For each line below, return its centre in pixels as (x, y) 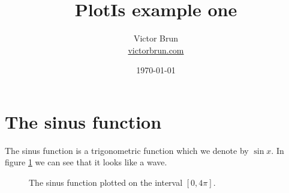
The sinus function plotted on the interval (106, 182)
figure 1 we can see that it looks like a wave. (86, 162)
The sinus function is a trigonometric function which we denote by (127, 150)
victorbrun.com (156, 50)
